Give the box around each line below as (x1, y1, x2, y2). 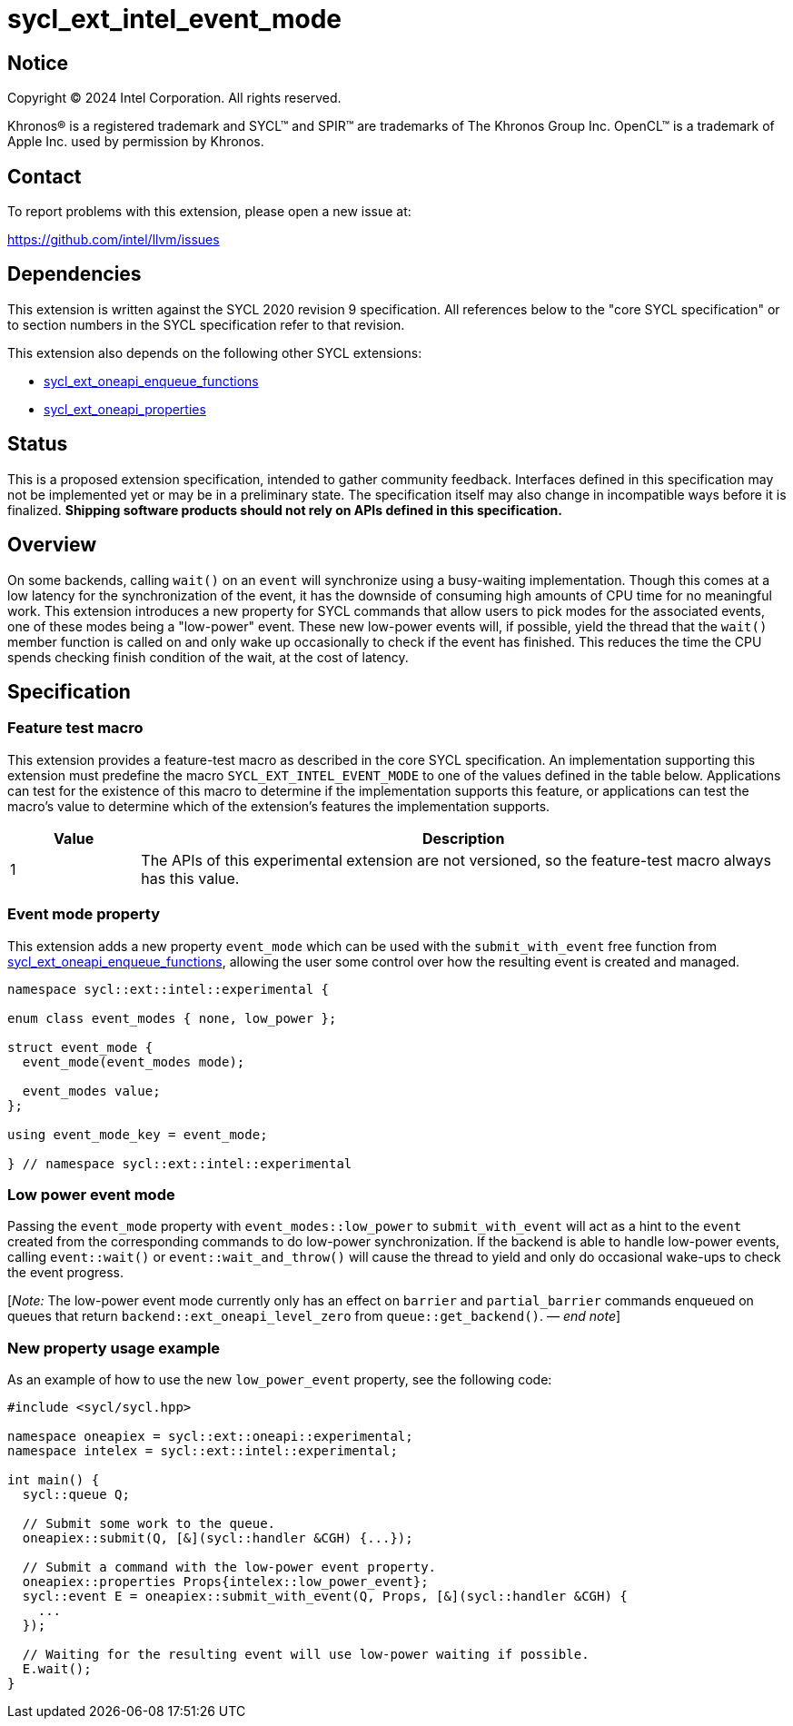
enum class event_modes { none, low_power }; (7, 1010, 337, 1026)
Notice (7, 51, 69, 74)
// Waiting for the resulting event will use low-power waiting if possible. (22, 1647, 590, 1662)
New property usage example (7, 1338, 221, 1357)
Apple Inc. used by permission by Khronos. (7, 134, 264, 150)
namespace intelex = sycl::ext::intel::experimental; (7, 1443, 398, 1459)
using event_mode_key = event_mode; (7, 1126, 268, 1142)
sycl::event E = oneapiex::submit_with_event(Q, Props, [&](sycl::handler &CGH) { (22, 1589, 628, 1604)
